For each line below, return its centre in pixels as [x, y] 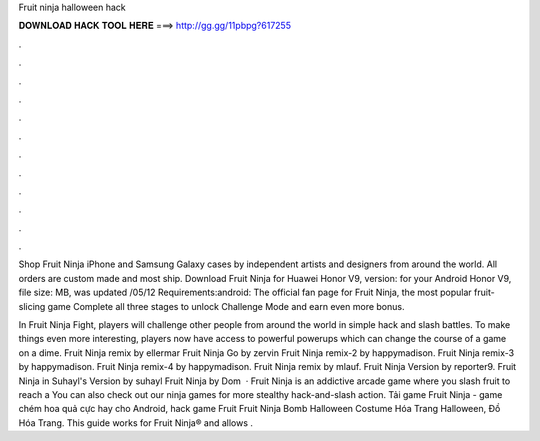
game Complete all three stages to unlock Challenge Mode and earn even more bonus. [226, 306]
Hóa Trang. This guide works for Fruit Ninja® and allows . [136, 422]
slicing [32, 306]
